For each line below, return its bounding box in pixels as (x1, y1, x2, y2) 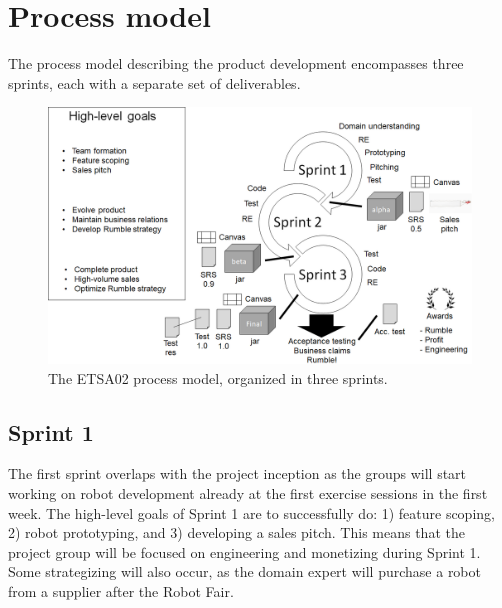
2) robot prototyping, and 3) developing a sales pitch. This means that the (8, 522, 465, 543)
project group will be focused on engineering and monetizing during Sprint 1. (8, 541, 481, 562)
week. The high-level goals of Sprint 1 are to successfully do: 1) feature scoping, (8, 502, 495, 523)
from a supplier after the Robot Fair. (8, 580, 234, 601)
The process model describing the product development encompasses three (8, 53, 464, 74)
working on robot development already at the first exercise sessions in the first (8, 483, 488, 504)
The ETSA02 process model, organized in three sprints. (48, 367, 388, 388)
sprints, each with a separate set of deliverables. (8, 72, 301, 93)
